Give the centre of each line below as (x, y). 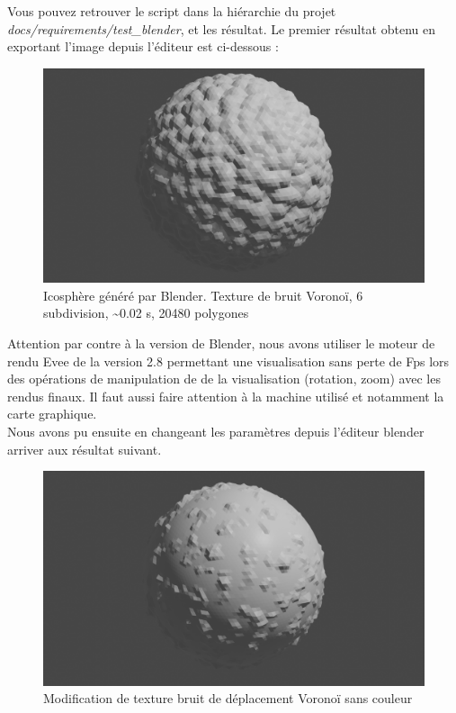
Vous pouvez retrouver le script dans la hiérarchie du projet (172, 11)
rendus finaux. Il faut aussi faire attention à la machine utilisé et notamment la (226, 396)
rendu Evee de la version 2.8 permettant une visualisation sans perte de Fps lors (228, 361)
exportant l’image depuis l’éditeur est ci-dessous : (143, 46)
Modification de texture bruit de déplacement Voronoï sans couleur (228, 698)
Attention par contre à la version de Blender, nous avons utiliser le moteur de (221, 343)
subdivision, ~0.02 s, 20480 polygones (146, 313)
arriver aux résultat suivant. (85, 449)
